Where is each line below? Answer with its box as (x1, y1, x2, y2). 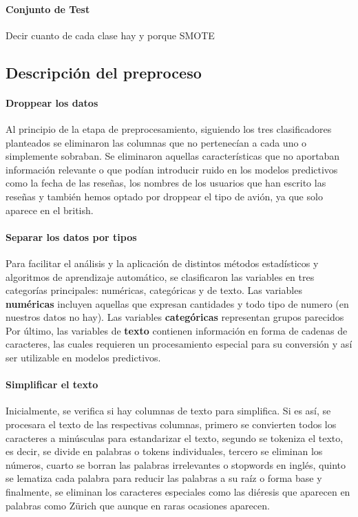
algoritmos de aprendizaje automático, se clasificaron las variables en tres (6, 269, 315, 284)
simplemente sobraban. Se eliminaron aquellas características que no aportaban (6, 149, 340, 163)
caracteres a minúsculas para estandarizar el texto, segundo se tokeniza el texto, (6, 430, 344, 445)
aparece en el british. (6, 202, 94, 217)
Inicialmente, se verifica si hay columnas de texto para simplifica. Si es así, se (6, 403, 331, 418)
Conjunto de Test (6, 1, 90, 16)
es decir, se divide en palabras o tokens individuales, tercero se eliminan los (6, 444, 323, 458)
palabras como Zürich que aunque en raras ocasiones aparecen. (6, 498, 270, 512)
